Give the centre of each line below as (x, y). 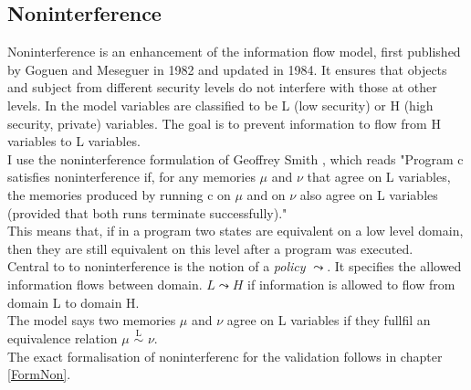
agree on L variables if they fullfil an (329, 320)
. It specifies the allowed (394, 266)
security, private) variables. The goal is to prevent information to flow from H (224, 123)
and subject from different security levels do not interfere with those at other (222, 87)
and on (266, 194)
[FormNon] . (39, 374)
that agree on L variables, (379, 177)
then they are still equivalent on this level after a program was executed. (210, 248)
